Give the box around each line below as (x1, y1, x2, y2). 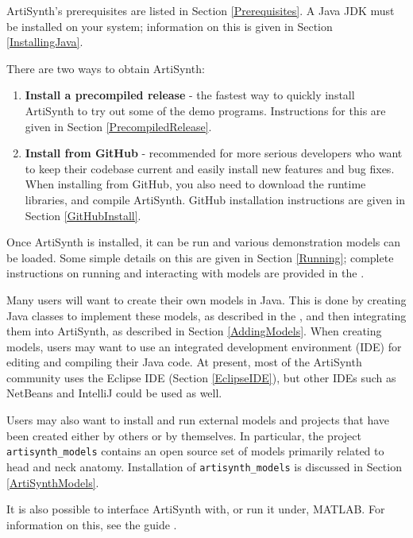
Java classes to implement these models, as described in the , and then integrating (6, 307, 407, 323)
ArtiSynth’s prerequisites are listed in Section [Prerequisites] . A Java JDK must (6, 2, 395, 18)
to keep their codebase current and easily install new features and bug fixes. (25, 160, 395, 176)
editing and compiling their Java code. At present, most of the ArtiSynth (6, 354, 362, 370)
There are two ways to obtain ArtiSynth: (6, 60, 205, 76)
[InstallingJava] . (6, 33, 83, 50)
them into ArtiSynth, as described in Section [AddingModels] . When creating (6, 323, 382, 339)
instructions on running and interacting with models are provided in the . (6, 265, 365, 281)
